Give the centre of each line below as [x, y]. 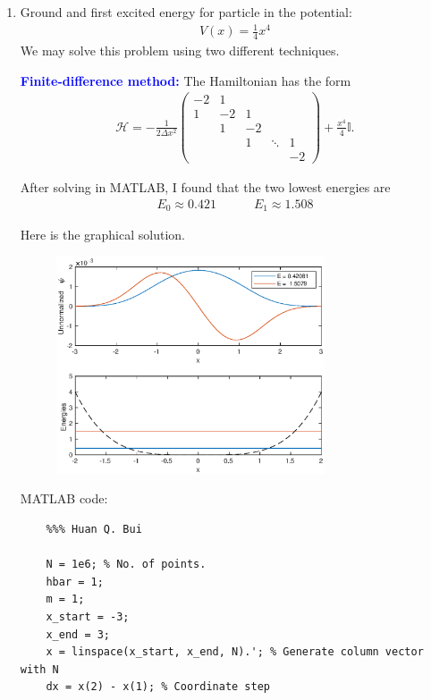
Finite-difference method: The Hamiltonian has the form [186, 80]
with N [39, 669]
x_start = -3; [88, 616]
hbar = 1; [75, 582]
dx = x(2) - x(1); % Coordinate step [158, 687]
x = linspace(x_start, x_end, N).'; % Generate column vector [235, 652]
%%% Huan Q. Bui [94, 529]
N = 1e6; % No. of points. [126, 565]
